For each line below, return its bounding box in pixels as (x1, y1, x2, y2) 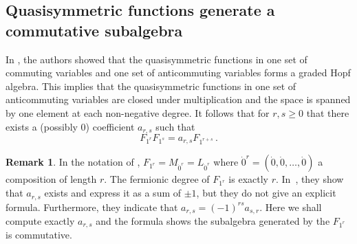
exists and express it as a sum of (44, 186, 182, 200)
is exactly (228, 172, 268, 186)
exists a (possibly (6, 119, 78, 133)
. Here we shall (259, 199, 322, 214)
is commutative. (6, 228, 72, 242)
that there (306, 105, 349, 120)
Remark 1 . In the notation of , (6, 155, 140, 169)
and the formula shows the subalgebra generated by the (96, 213, 330, 228)
